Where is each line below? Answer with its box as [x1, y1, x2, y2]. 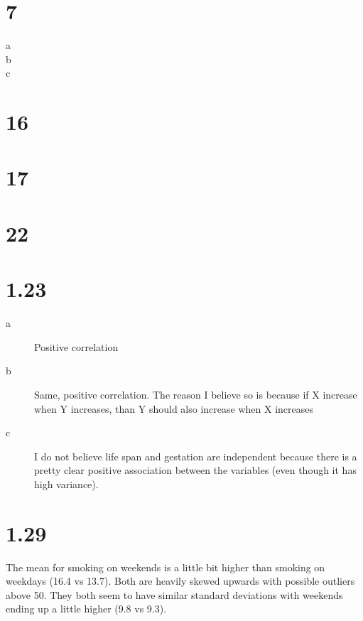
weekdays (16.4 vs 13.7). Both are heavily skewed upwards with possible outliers [6, 573, 355, 588]
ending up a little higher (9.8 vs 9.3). [6, 601, 167, 616]
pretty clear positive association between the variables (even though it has [34, 463, 357, 477]
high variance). [34, 476, 99, 491]
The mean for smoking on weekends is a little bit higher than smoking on [6, 559, 325, 574]
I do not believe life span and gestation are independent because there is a [34, 448, 357, 463]
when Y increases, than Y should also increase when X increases [34, 401, 313, 416]
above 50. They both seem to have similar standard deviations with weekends [6, 587, 343, 602]
